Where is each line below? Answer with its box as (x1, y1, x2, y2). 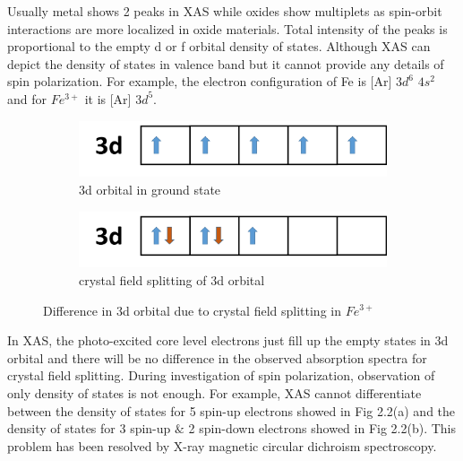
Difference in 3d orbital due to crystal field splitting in (43, 300, 341, 319)
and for (7, 89, 47, 108)
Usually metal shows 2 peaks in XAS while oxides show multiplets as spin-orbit (7, 2, 442, 20)
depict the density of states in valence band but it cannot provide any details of (7, 54, 444, 73)
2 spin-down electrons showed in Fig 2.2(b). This (188, 419, 457, 438)
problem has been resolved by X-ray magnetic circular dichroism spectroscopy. (7, 436, 437, 455)
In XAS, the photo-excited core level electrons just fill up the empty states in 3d (7, 331, 449, 350)
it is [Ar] (84, 89, 132, 108)
